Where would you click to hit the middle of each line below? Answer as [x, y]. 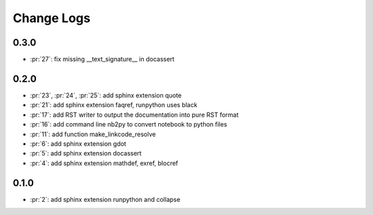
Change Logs [52, 18]
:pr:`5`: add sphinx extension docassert [86, 153]
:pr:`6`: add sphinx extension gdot [78, 143]
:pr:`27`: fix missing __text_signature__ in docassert [102, 59]
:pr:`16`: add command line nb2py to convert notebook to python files [128, 124]
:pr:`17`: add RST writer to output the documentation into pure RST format [134, 115]
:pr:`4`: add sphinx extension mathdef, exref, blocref [104, 163]
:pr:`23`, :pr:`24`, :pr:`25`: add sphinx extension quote [106, 95]
